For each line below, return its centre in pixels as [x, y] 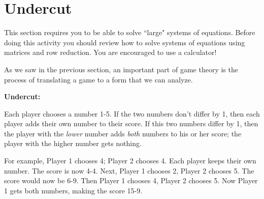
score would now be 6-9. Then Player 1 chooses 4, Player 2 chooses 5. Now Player [131, 180]
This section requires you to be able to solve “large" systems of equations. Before [130, 32]
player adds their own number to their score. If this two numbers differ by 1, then [131, 123]
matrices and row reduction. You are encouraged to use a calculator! [110, 52]
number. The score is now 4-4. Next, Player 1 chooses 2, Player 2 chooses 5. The [129, 170]
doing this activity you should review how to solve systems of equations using [125, 42]
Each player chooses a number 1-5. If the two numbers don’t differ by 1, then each [132, 113]
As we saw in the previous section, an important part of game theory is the [121, 69]
